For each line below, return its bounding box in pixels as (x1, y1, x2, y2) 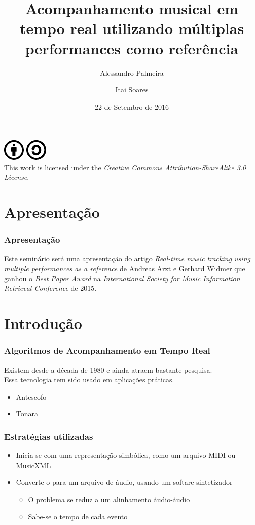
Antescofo (16, 391, 47, 402)
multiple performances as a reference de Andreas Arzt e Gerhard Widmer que (4, 263, 245, 274)
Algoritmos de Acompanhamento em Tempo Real (4, 344, 210, 357)
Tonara (16, 408, 39, 419)
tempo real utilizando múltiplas (19, 18, 244, 39)
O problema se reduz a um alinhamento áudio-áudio (28, 494, 190, 504)
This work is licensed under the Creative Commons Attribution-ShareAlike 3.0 (4, 161, 246, 172)
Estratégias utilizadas (4, 430, 93, 442)
